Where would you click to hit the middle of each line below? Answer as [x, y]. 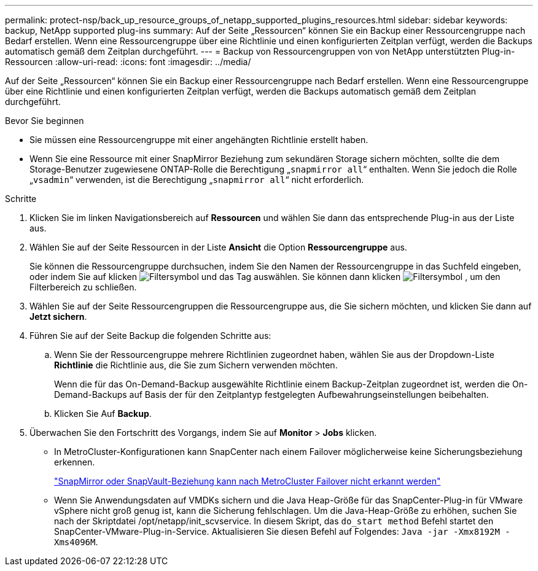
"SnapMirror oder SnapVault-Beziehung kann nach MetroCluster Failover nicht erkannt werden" [248, 481]
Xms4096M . [76, 542]
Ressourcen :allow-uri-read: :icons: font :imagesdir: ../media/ [128, 62]
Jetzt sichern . [58, 317]
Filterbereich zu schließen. [83, 287]
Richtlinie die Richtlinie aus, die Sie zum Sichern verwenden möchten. [196, 365]
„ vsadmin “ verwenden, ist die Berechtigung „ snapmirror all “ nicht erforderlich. [197, 180]
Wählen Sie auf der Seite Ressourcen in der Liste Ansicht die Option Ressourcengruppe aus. [218, 247]
